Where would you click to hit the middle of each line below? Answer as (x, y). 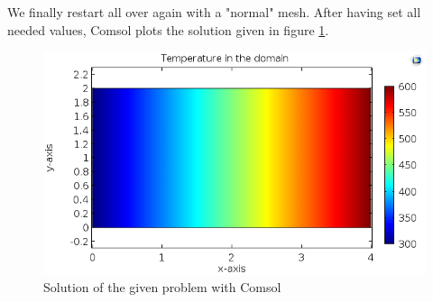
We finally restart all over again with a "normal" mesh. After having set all (214, 12)
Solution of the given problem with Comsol (162, 287)
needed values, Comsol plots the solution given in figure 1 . (168, 29)
